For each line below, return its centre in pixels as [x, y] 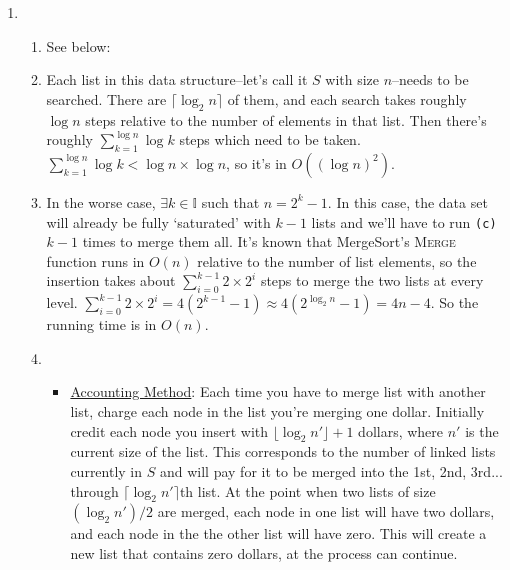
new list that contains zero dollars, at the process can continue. [264, 552]
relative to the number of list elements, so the [337, 260]
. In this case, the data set [407, 201]
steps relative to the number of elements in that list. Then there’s [286, 119]
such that [230, 201]
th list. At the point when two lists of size [307, 490]
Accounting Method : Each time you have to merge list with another [278, 391]
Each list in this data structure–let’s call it [177, 79]
